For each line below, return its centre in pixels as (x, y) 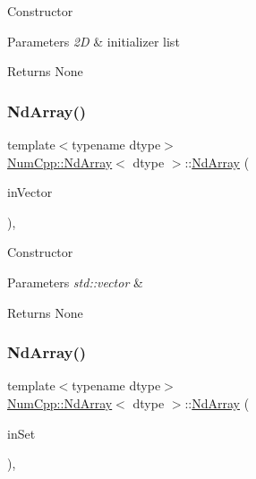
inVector (30, 192)
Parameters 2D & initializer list (94, 41)
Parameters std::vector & (75, 282)
